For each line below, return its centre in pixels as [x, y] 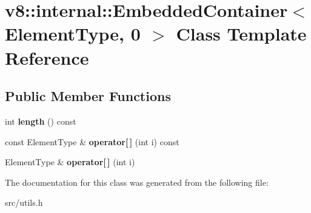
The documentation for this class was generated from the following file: [137, 182]
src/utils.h [24, 202]
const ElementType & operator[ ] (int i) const [92, 141]
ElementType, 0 [73, 34]
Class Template [241, 34]
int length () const [41, 121]
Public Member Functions [88, 96]
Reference [47, 57]
